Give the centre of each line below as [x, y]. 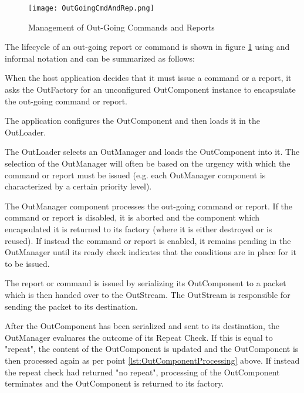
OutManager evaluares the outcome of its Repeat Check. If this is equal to [139, 337]
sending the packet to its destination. [71, 306]
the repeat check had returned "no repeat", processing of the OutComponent [142, 372]
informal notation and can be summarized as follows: [100, 58]
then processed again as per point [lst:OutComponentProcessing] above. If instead [152, 360]
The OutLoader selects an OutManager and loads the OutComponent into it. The [152, 152]
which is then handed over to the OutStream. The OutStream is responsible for [148, 294]
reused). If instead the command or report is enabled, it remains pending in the [148, 240]
